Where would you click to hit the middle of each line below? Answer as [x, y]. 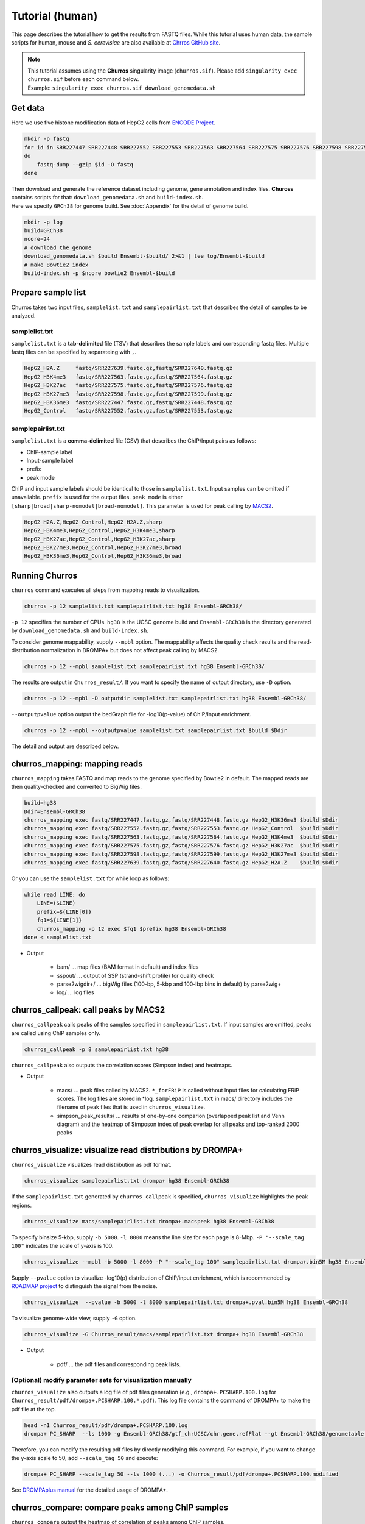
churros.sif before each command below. [83, 79]
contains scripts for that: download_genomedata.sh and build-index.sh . [107, 198]
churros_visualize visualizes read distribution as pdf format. [91, 1165]
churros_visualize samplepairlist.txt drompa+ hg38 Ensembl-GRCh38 [127, 1181]
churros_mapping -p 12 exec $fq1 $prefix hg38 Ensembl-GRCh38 [131, 929]
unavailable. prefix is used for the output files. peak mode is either [97, 497]
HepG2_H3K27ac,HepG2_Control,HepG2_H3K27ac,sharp [99, 539]
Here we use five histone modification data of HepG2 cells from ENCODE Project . [113, 123]
